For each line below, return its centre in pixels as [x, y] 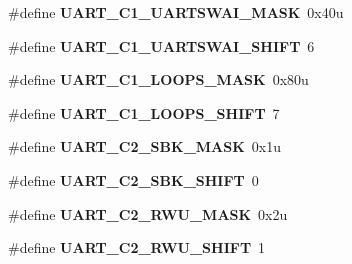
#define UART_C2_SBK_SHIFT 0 [133, 179]
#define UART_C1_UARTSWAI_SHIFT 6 [161, 45]
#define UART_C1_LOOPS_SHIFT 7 [144, 112]
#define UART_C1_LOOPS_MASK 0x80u [158, 79]
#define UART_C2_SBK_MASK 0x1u [144, 146]
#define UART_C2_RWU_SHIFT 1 [137, 247]
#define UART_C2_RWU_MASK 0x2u [148, 213]
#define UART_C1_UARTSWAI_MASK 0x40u [176, 12]
